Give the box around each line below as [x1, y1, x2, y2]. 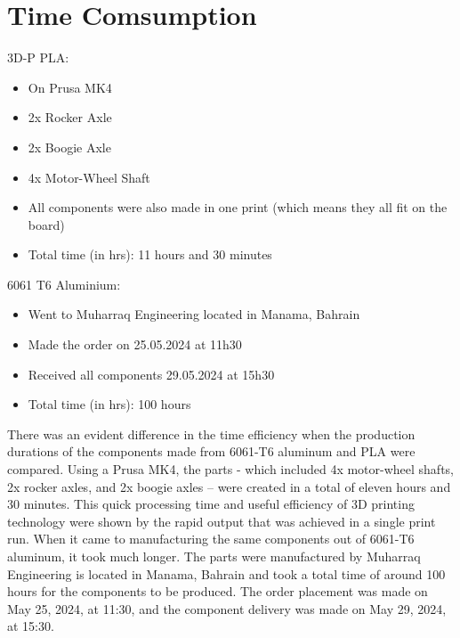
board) [28, 215, 65, 233]
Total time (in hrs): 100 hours [28, 395, 191, 413]
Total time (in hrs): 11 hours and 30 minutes [28, 245, 272, 264]
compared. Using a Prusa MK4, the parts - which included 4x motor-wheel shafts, [7, 460, 455, 478]
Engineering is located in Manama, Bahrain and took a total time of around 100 [7, 564, 446, 583]
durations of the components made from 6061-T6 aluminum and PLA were [7, 442, 416, 461]
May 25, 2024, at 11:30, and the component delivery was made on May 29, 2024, [7, 599, 447, 618]
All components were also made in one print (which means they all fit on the [28, 198, 448, 217]
